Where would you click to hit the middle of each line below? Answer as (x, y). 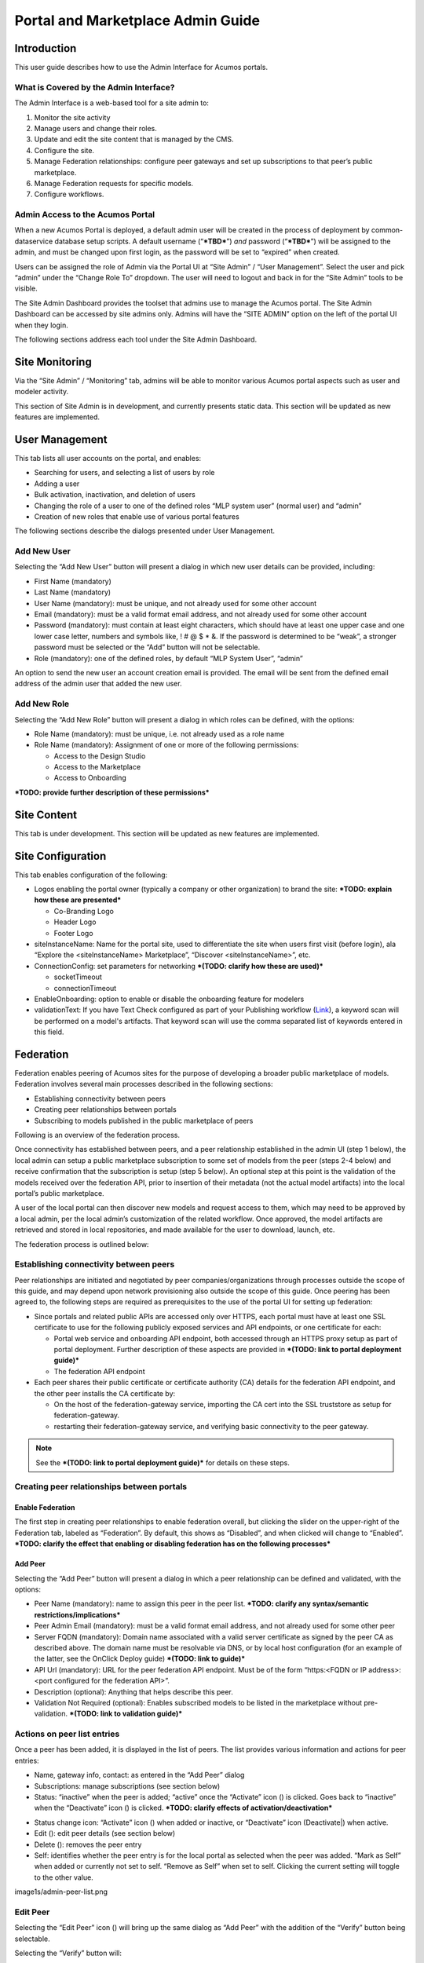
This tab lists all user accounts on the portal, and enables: (108, 458)
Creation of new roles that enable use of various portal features (137, 516)
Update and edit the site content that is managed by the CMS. (134, 139)
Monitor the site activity (72, 117)
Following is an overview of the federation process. (97, 1135)
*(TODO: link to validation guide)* (126, 1714)
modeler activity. (42, 392)
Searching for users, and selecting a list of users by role (124, 473)
